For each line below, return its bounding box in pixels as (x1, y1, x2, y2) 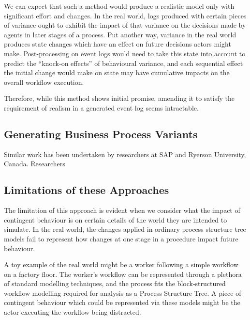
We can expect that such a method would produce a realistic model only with (4, 1, 235, 11)
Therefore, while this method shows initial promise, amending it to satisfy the (4, 93, 235, 103)
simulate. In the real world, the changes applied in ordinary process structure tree (4, 224, 246, 234)
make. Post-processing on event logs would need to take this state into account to (4, 48, 246, 58)
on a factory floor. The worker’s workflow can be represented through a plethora (4, 269, 242, 279)
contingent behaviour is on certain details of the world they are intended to (4, 214, 227, 224)
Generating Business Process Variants (4, 126, 198, 141)
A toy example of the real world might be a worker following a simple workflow (4, 259, 238, 270)
